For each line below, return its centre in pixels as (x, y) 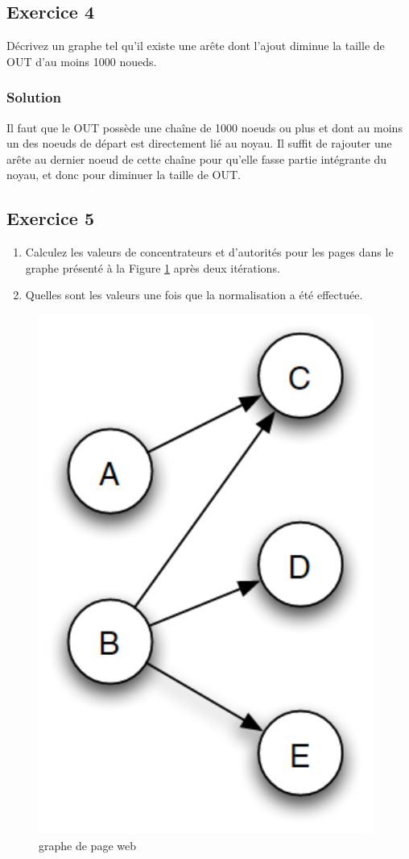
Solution (34, 97)
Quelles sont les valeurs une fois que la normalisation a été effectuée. (194, 295)
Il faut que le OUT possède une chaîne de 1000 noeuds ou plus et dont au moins (204, 127)
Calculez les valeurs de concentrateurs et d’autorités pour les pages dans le (209, 252)
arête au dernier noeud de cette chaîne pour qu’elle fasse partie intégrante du (197, 158)
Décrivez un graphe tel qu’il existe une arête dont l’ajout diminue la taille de (196, 46)
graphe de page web (87, 845)
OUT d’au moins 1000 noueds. (82, 61)
